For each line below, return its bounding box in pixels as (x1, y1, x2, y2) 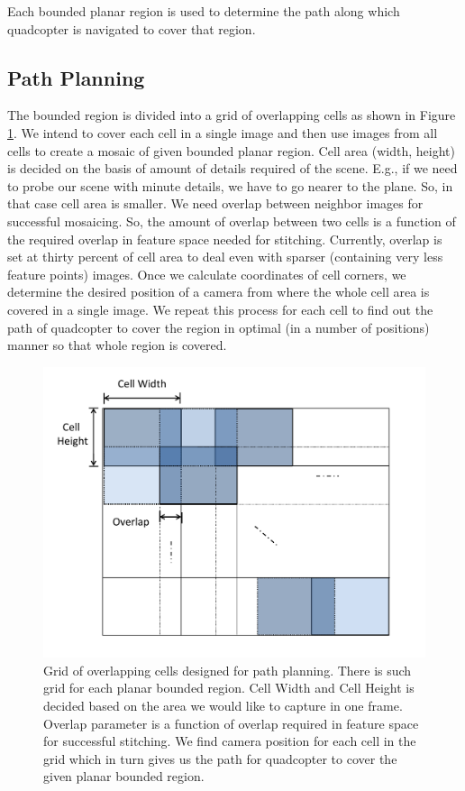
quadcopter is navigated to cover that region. (7, 19, 256, 38)
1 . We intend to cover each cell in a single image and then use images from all (7, 123, 438, 142)
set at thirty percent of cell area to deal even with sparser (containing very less (7, 247, 443, 266)
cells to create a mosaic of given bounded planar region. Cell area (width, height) (7, 141, 455, 160)
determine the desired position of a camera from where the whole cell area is (7, 282, 430, 301)
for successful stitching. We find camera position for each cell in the (43, 731, 416, 750)
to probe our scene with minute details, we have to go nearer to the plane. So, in (7, 176, 453, 195)
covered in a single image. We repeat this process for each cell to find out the (7, 299, 433, 318)
